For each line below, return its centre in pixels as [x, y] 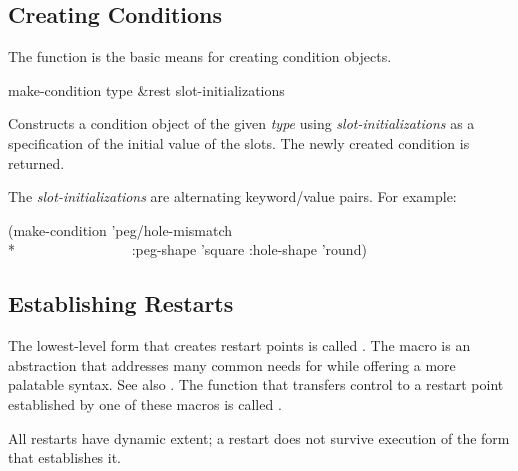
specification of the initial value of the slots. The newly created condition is [239, 142]
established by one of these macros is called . [145, 403]
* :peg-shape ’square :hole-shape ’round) [187, 249]
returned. [36, 162]
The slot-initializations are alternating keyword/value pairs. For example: [232, 196]
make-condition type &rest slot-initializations [146, 89]
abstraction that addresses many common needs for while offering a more [232, 364]
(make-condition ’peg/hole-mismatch [120, 229]
